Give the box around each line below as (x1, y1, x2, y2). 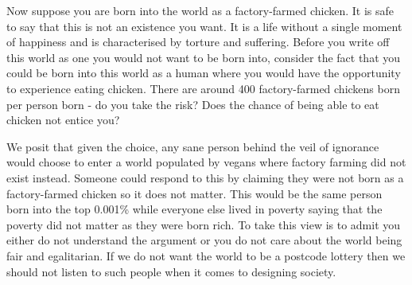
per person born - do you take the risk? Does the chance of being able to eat (6, 96, 379, 112)
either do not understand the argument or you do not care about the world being (6, 232, 402, 248)
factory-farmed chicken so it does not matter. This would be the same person (6, 185, 383, 201)
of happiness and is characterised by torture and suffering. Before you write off (6, 33, 390, 50)
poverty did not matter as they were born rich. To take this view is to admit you (6, 216, 401, 232)
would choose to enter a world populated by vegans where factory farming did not (6, 154, 406, 170)
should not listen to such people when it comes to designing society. (6, 263, 336, 279)
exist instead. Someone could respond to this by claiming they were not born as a (6, 169, 404, 185)
